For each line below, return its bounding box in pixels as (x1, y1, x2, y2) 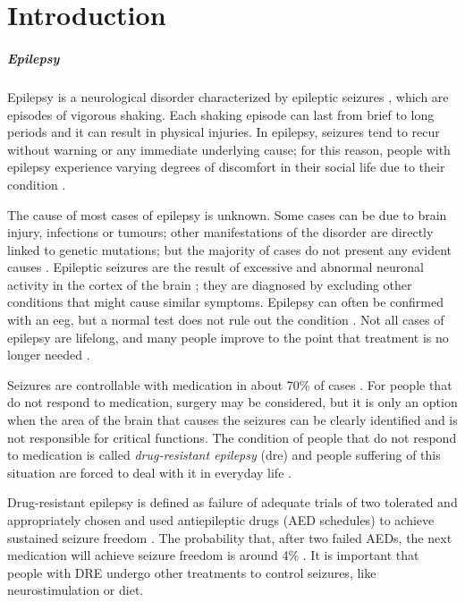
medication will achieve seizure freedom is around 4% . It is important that (7, 546, 419, 564)
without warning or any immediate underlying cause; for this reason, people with (7, 140, 451, 158)
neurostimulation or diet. (7, 581, 144, 599)
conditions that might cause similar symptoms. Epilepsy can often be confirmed (7, 293, 444, 311)
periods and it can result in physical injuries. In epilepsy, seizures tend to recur (7, 123, 440, 141)
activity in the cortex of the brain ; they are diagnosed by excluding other (7, 275, 412, 293)
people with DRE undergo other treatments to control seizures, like (7, 563, 376, 581)
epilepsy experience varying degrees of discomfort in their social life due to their (7, 157, 445, 176)
